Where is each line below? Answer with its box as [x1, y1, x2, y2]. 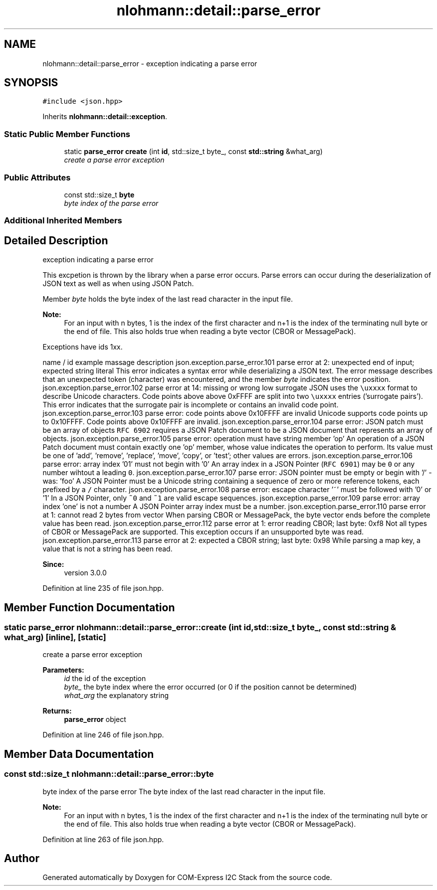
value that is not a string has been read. [42, 544, 173, 553]
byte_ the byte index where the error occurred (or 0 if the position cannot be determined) [64, 683, 357, 692]
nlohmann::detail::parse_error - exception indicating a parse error [42, 59, 257, 68]
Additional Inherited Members [4, 215, 122, 226]
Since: [42, 560, 64, 569]
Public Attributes [4, 172, 71, 182]
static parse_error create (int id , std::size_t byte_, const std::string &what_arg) [64, 147, 323, 156]
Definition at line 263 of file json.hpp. [42, 835, 164, 844]
